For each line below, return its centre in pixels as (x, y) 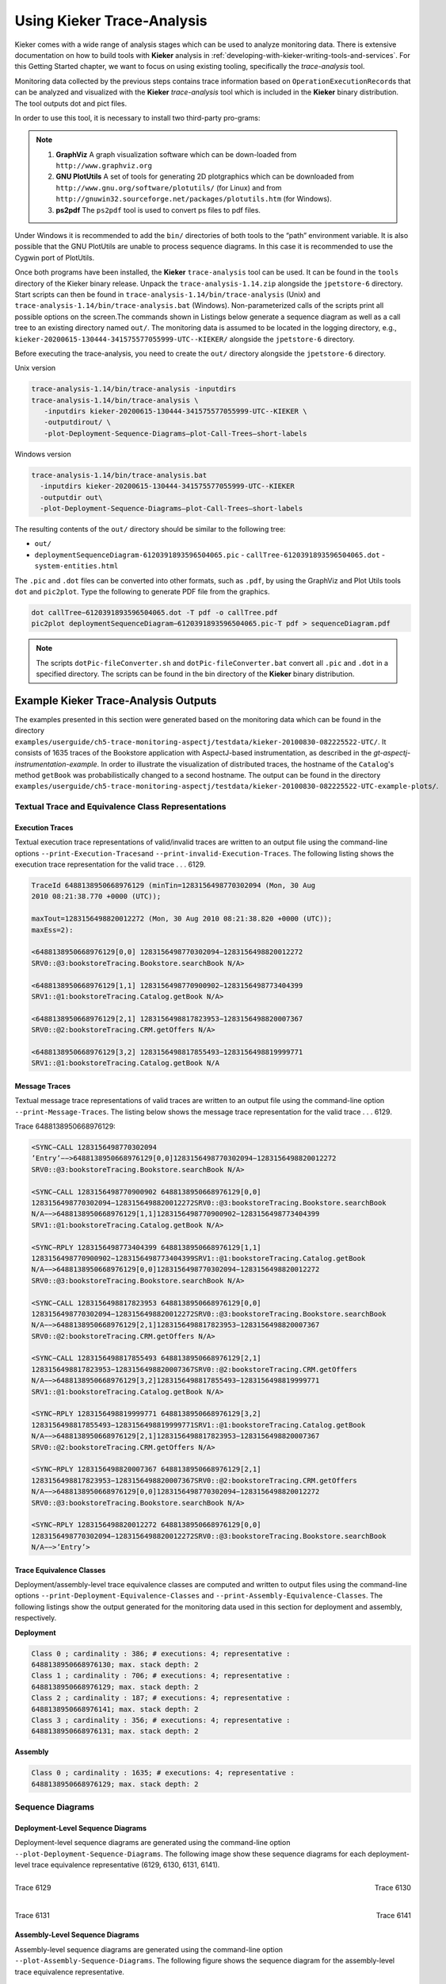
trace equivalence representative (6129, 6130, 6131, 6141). (126, 1865)
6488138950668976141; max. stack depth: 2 (115, 1709)
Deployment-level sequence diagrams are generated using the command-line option (152, 1843)
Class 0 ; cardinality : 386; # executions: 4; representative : (161, 1653)
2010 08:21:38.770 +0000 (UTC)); (96, 896)
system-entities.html (76, 566)
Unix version (35, 368)
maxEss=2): (52, 930)
